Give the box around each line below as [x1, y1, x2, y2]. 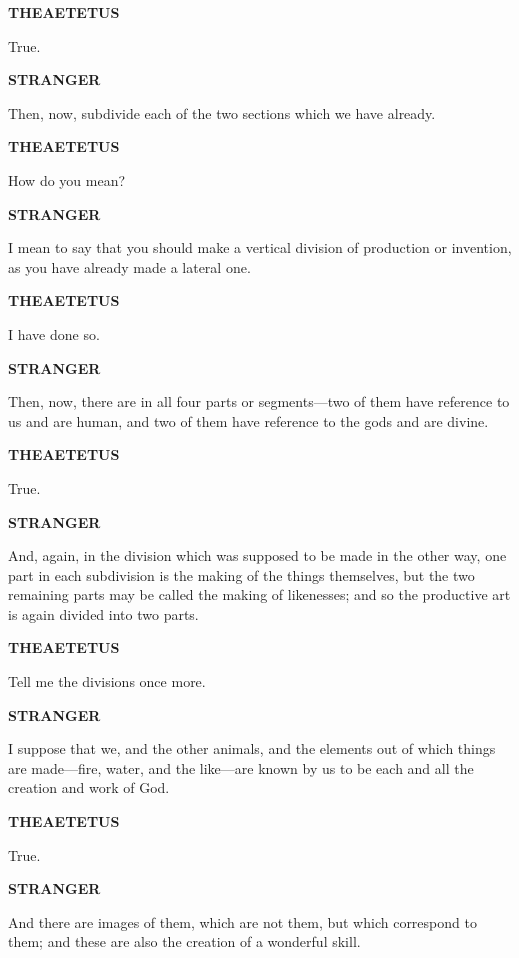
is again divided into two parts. [8, 603, 199, 624]
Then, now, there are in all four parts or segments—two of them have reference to [8, 391, 510, 412]
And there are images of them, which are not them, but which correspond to [8, 911, 477, 932]
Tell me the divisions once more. [8, 671, 206, 692]
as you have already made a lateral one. [8, 256, 251, 277]
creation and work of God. [8, 777, 170, 798]
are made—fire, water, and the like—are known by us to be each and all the [8, 757, 474, 778]
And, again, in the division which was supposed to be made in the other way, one [8, 545, 507, 566]
